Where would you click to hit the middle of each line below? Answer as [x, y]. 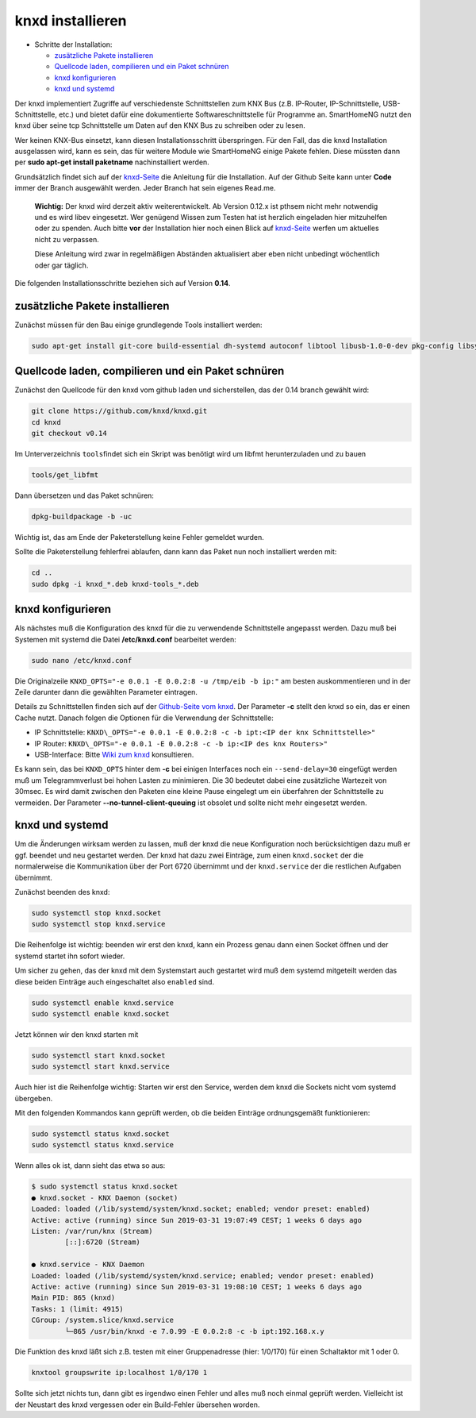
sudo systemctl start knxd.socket [98, 1055]
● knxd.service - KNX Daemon [88, 1265]
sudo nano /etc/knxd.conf [82, 660]
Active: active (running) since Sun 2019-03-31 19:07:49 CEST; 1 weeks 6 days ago [197, 1220]
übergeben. [34, 1098]
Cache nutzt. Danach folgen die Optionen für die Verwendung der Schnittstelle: [144, 718]
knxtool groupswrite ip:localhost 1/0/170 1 [119, 1373]
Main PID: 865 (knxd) [73, 1298]
